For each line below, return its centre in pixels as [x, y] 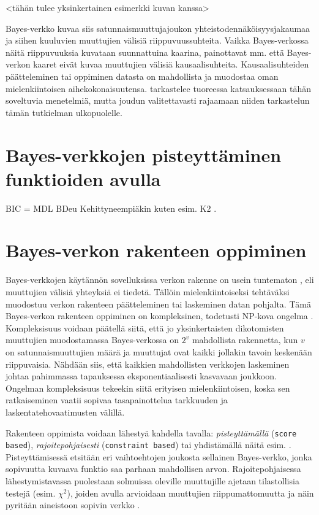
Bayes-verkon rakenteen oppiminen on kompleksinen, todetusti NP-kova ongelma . [159, 316]
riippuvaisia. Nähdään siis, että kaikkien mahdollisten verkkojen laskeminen [148, 364]
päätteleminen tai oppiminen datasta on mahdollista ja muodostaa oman [142, 76]
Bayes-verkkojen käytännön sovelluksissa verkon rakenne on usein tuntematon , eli [160, 280]
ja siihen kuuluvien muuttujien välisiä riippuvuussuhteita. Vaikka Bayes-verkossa [157, 40]
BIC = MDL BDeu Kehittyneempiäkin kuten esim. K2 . [111, 208]
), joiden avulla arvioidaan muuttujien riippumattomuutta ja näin [190, 493]
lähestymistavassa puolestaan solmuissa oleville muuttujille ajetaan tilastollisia [152, 481]
